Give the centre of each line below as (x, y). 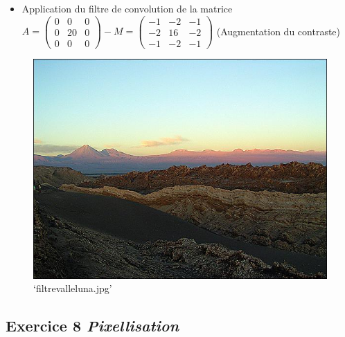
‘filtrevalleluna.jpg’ (73, 288)
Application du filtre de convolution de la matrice (127, 8)
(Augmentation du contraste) (278, 31)
